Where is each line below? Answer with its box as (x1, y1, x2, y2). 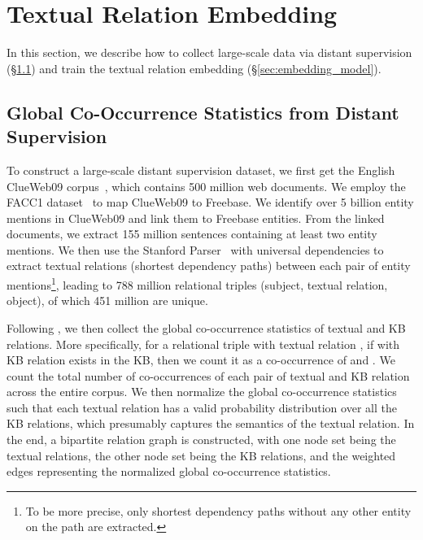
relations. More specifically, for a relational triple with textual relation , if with (7, 335, 400, 352)
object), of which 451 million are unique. (7, 292, 208, 309)
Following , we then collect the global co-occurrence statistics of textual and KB (7, 319, 406, 336)
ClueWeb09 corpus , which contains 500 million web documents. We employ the (7, 177, 406, 194)
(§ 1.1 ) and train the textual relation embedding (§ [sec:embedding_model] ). (7, 59, 382, 76)
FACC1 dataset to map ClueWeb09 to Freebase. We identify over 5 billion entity (7, 194, 414, 211)
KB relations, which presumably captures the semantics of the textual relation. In (7, 415, 415, 432)
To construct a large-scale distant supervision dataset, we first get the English (7, 161, 395, 178)
